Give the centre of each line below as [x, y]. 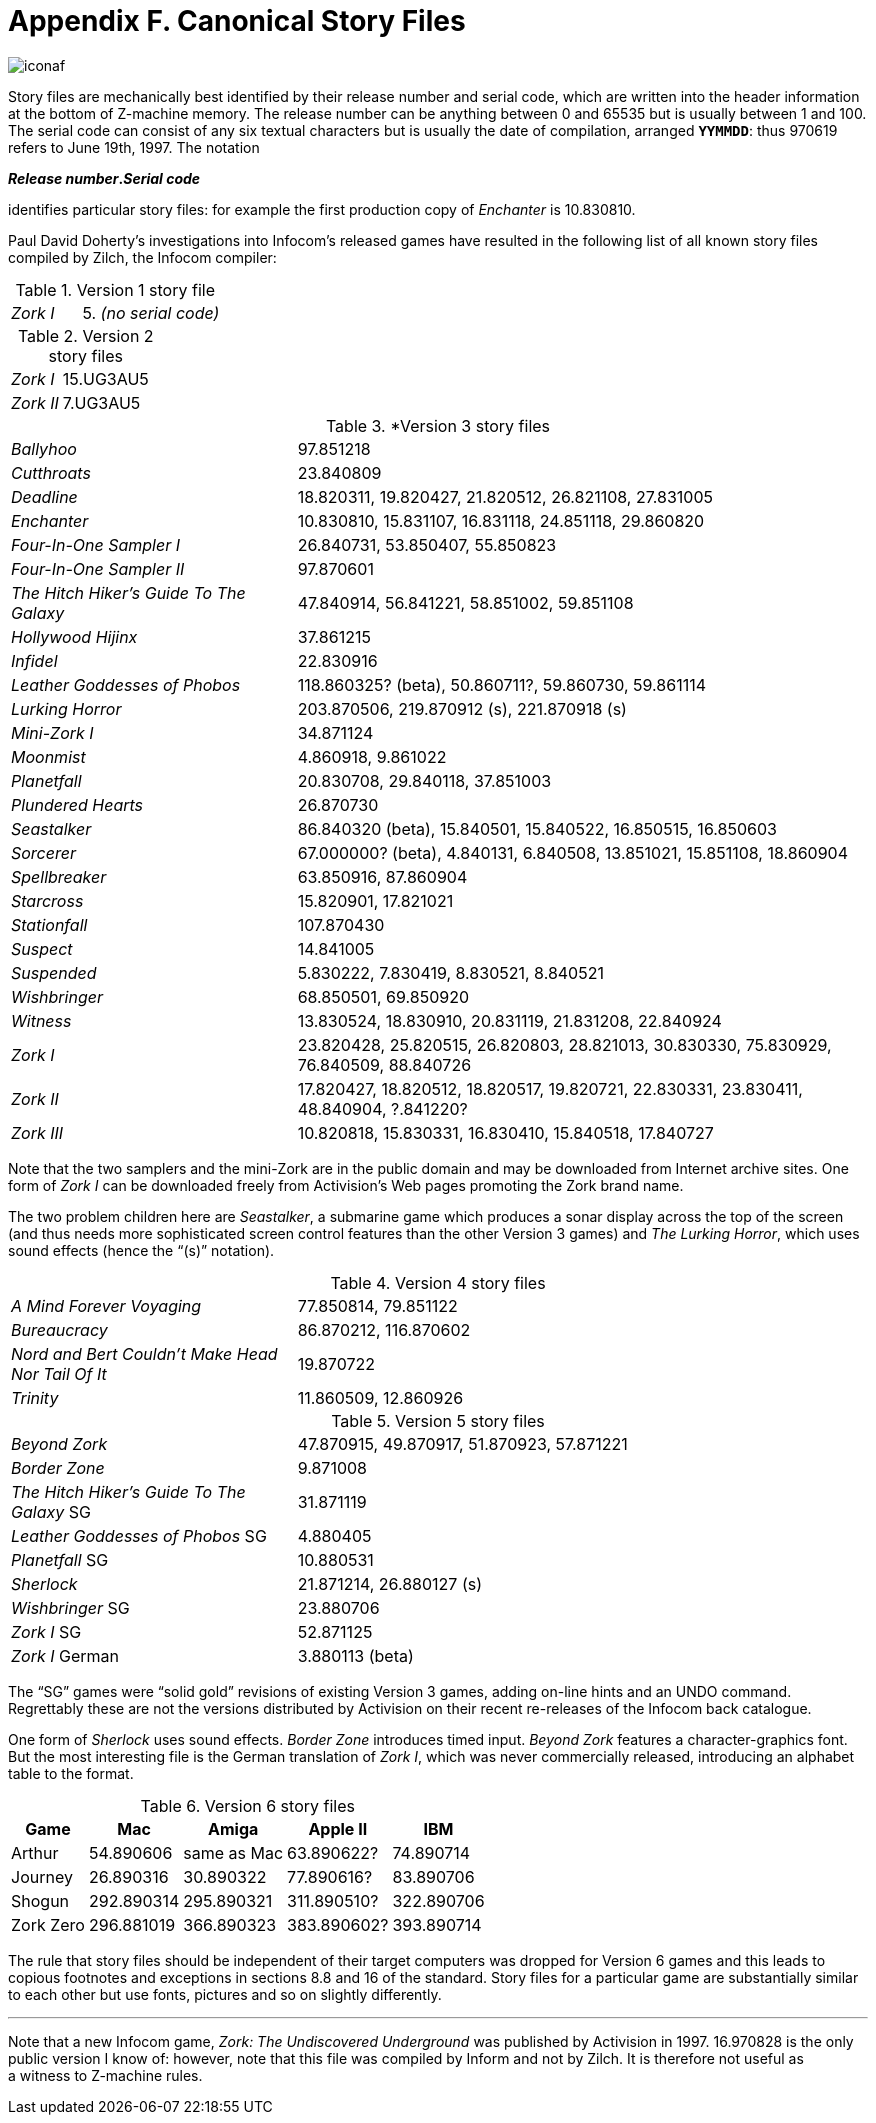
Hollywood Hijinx [74, 636]
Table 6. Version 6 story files [247, 1805]
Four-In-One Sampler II [98, 568]
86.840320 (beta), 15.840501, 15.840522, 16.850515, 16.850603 [537, 828]
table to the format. [71, 1773]
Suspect [42, 948]
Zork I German [65, 1655]
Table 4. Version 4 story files [438, 1282]
